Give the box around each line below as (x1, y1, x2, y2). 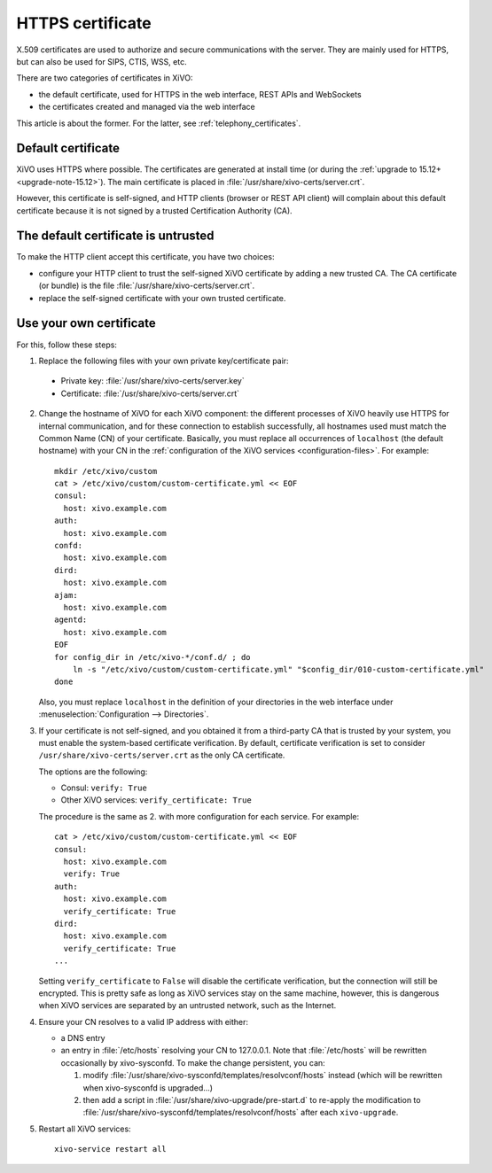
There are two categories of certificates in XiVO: (16, 73, 193, 83)
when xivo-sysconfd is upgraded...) (82, 1082, 213, 1093)
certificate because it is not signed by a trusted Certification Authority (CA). (16, 205, 293, 216)
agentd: (54, 615, 88, 625)
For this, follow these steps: (16, 339, 117, 350)
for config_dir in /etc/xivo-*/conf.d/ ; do (54, 652, 252, 662)
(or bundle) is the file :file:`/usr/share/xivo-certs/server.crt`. (38, 280, 255, 291)
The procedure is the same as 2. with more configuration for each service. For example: (38, 811, 360, 821)
